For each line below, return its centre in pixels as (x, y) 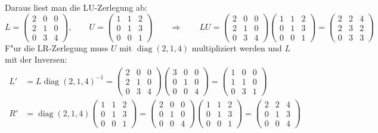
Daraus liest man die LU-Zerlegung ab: (76, 7)
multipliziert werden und (237, 47)
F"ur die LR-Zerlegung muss (57, 47)
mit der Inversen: (36, 59)
